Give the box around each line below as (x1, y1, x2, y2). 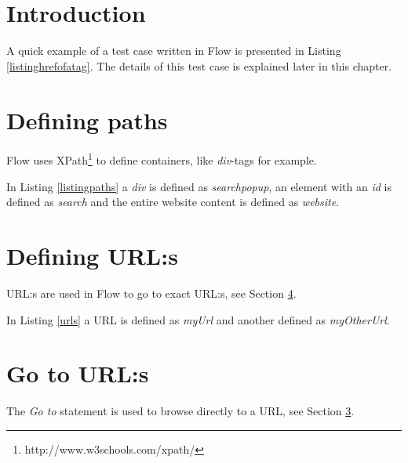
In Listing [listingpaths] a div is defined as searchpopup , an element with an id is (6, 178, 392, 194)
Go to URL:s (6, 357, 149, 389)
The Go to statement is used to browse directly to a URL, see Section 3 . (6, 403, 355, 419)
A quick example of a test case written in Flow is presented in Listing (6, 42, 341, 59)
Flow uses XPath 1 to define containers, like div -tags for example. (6, 150, 317, 168)
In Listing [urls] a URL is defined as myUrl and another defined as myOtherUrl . (6, 311, 390, 327)
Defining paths (6, 103, 168, 136)
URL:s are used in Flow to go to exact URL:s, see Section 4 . (6, 285, 297, 301)
